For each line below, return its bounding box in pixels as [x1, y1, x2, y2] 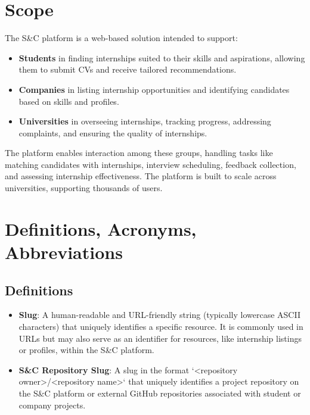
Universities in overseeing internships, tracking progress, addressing [18, 115, 271, 127]
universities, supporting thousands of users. [5, 182, 163, 194]
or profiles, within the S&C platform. [18, 344, 154, 356]
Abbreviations [5, 240, 123, 264]
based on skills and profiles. [18, 95, 119, 107]
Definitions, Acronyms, [5, 216, 197, 241]
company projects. [18, 398, 86, 411]
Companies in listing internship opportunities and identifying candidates [18, 83, 290, 95]
